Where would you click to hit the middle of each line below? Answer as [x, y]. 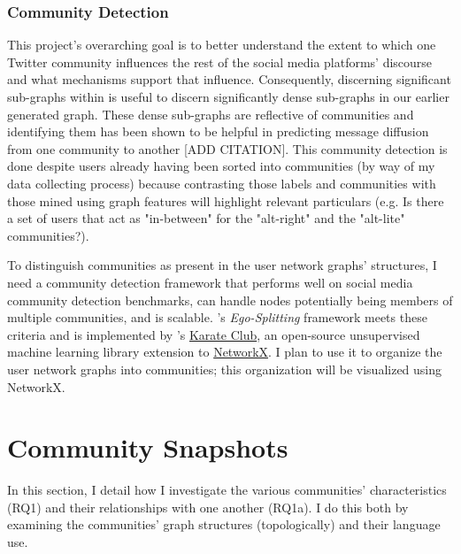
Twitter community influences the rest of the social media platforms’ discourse [220, 62]
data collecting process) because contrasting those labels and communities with [222, 183]
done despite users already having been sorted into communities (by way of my [221, 166]
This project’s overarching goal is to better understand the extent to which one [222, 45]
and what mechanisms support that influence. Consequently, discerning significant [229, 79]
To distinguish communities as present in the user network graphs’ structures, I [222, 265]
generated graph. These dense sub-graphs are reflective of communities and [211, 114]
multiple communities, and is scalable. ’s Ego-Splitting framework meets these [217, 317]
